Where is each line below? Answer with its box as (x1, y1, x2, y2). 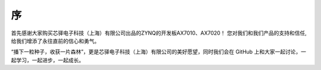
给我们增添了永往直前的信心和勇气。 (11, 37, 100, 44)
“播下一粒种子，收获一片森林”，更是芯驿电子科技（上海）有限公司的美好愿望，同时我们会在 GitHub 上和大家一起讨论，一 (11, 48, 306, 55)
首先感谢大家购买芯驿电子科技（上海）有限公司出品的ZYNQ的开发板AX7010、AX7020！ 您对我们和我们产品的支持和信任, (11, 29, 307, 36)
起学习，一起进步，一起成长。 (11, 56, 84, 64)
